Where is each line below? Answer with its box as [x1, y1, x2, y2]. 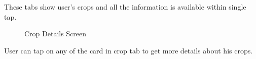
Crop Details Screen [24, 28, 87, 39]
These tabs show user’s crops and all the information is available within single [4, 2, 246, 12]
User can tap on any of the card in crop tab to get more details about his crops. [4, 45, 253, 55]
